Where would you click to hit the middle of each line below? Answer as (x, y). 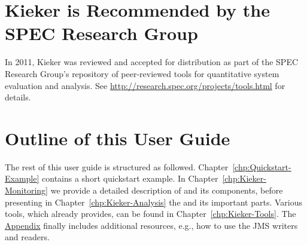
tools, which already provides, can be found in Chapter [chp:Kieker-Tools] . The (151, 214)
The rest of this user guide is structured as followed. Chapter (117, 166)
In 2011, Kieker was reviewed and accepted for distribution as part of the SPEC (152, 62)
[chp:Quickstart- (262, 166)
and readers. (27, 237)
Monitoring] (27, 190)
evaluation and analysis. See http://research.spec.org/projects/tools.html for (145, 85)
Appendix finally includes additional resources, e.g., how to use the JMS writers (151, 225)
